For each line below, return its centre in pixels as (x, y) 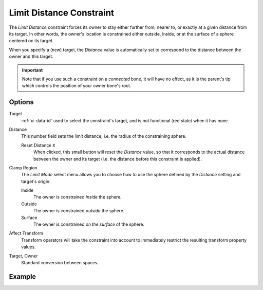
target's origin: (36, 181)
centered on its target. (31, 41)
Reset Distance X (38, 145)
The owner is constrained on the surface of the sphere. (89, 224)
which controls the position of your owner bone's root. (77, 86)
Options (21, 102)
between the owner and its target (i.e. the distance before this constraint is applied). (118, 159)
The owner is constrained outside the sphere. (79, 211)
